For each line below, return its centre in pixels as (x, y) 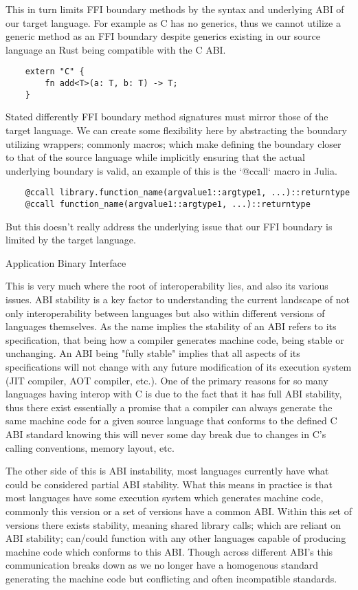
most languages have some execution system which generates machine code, (165, 498)
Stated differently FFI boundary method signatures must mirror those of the (167, 117)
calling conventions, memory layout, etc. (90, 447)
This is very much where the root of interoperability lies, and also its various (167, 286)
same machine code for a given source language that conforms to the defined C (171, 420)
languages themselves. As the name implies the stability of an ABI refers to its (171, 326)
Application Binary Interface (66, 262)
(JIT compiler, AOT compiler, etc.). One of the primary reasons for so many (167, 380)
